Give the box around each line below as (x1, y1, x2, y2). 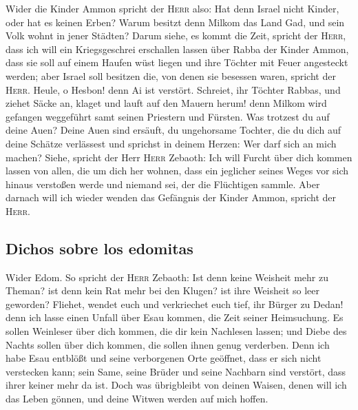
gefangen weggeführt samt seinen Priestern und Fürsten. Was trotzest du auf (6, 109, 330, 123)
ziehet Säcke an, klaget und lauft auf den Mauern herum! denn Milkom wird (6, 96, 327, 110)
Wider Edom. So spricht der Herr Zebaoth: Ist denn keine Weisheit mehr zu (6, 269, 328, 284)
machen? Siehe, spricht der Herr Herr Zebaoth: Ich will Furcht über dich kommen (6, 150, 352, 164)
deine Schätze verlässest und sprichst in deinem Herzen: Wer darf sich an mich (6, 136, 337, 150)
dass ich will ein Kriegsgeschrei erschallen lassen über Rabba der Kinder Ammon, (6, 41, 349, 56)
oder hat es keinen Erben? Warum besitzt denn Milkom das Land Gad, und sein (6, 14, 345, 29)
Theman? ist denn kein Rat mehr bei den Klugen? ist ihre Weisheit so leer (6, 283, 319, 298)
